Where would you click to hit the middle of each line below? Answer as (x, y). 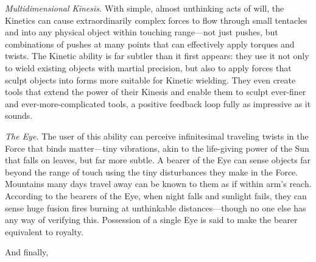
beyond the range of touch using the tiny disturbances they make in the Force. (152, 172)
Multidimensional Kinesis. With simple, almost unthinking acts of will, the (145, 8)
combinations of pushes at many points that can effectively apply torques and (150, 44)
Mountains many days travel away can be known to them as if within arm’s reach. (158, 184)
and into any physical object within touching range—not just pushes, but (142, 32)
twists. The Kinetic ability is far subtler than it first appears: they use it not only (157, 56)
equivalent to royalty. (44, 231)
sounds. (19, 115)
